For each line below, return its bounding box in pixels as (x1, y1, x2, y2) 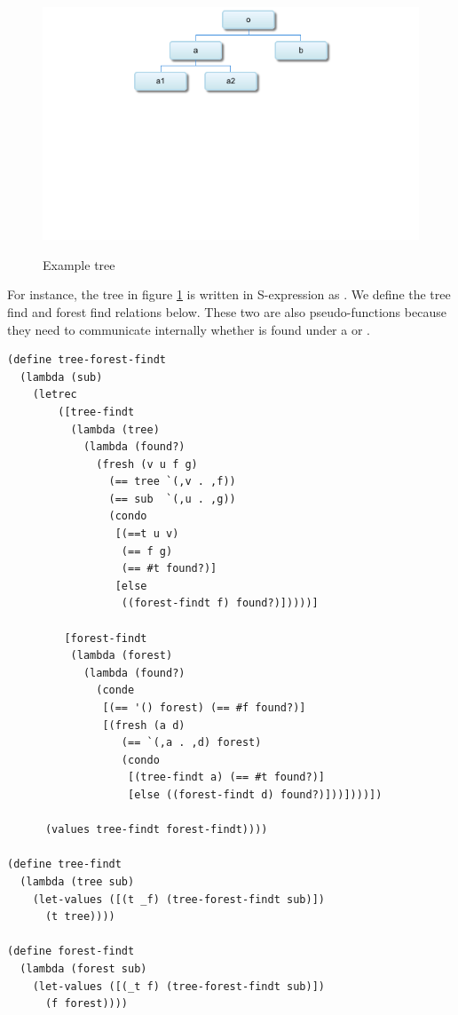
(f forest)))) (44, 997, 129, 1011)
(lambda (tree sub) (20, 875, 135, 888)
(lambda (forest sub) (20, 962, 147, 975)
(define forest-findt (7, 945, 135, 958)
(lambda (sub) (20, 370, 103, 384)
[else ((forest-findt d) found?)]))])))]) (128, 788, 383, 801)
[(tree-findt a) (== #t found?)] (128, 771, 325, 784)
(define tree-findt (7, 858, 122, 871)
